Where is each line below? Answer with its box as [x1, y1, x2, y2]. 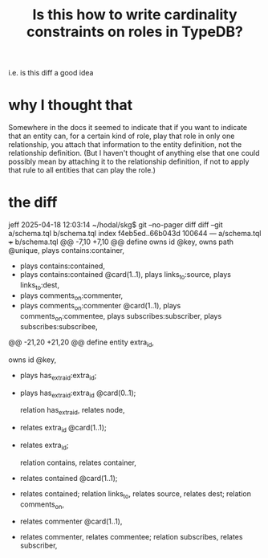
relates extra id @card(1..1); [19, 423, 107, 434]
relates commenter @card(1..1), [19, 516, 123, 527]
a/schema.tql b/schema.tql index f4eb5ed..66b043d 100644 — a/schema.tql [8, 229, 262, 238]
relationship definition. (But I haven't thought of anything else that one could [8, 149, 260, 158]
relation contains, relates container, [19, 458, 136, 467]
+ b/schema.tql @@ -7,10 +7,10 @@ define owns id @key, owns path [8, 237, 234, 246]
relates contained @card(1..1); [19, 473, 118, 483]
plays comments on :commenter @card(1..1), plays [19, 301, 181, 312]
